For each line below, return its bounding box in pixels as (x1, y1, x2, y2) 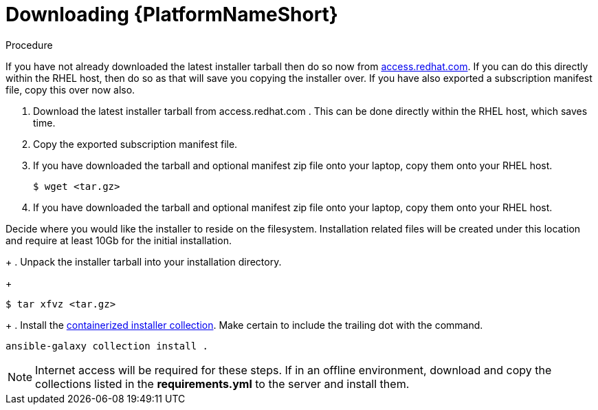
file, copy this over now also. (5, 83, 135, 96)
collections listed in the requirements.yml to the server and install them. (35, 376, 410, 391)
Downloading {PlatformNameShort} (5, 3, 338, 26)
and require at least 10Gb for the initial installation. (5, 234, 232, 246)
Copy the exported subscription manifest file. (33, 138, 238, 150)
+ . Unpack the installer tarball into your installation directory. (5, 255, 282, 268)
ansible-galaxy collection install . (5, 340, 209, 352)
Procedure (5, 39, 53, 51)
